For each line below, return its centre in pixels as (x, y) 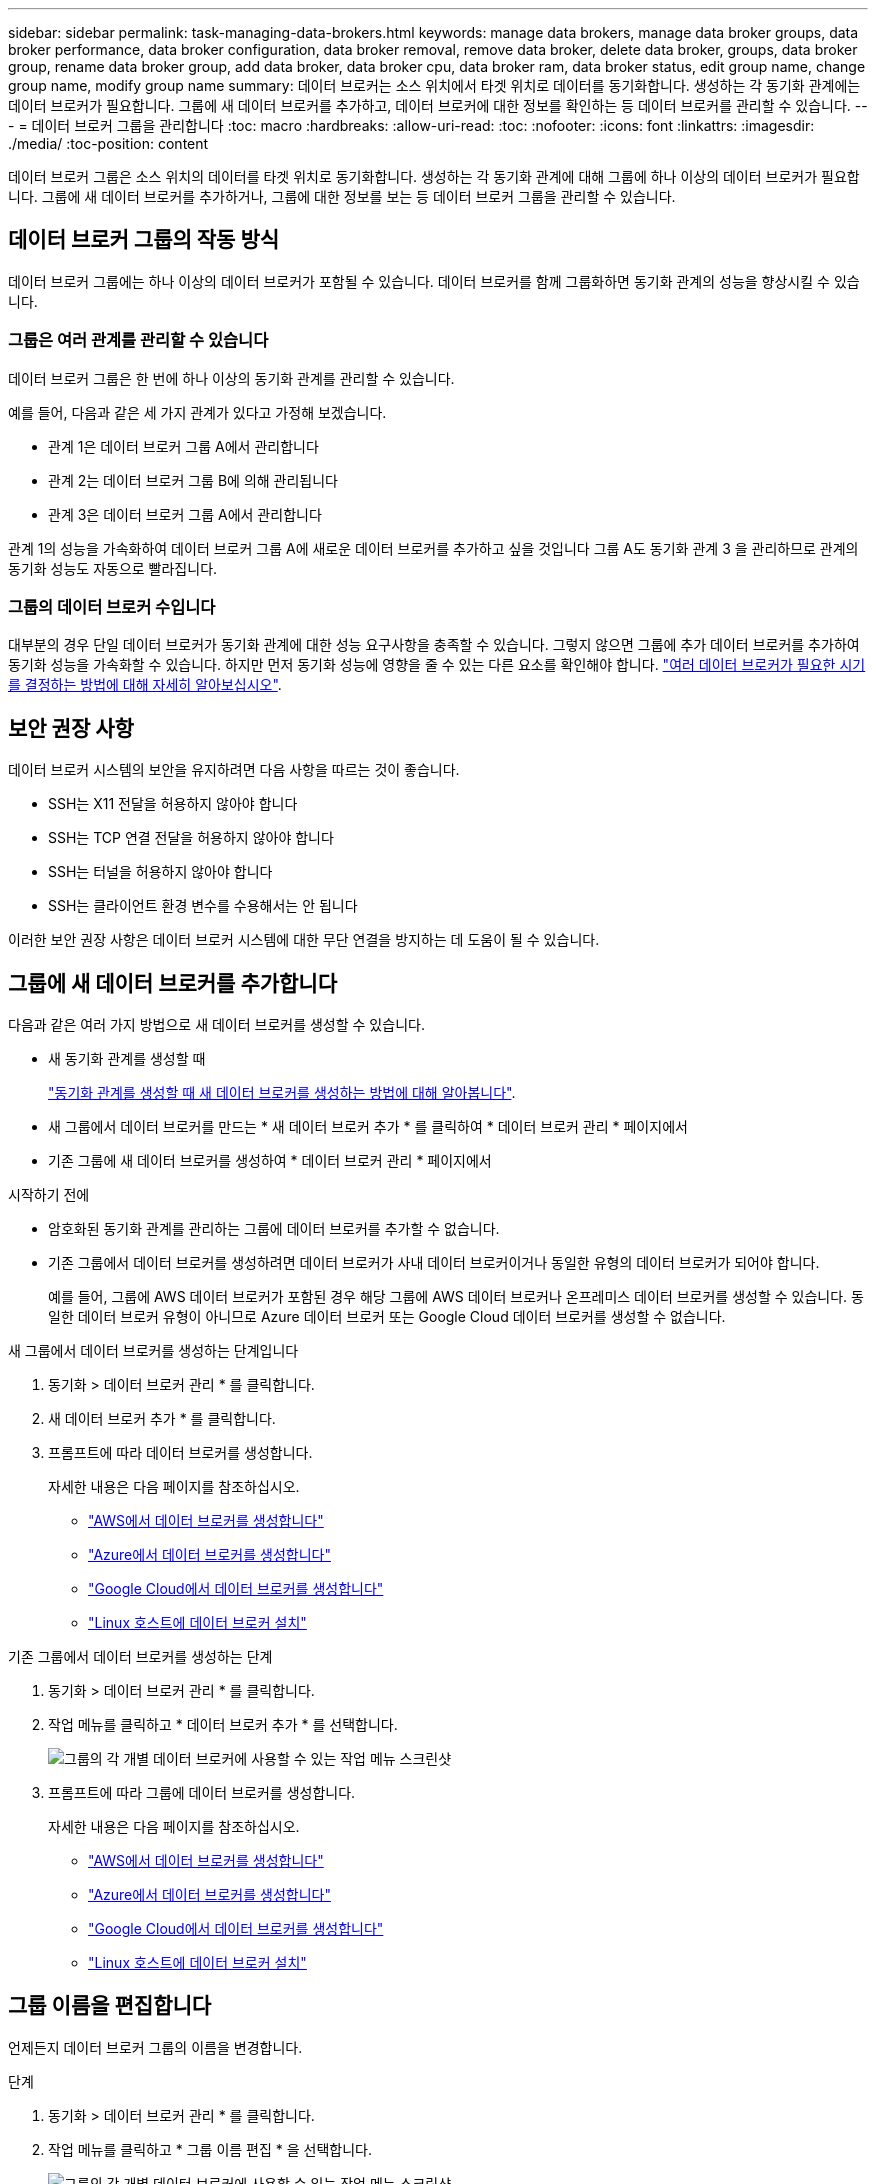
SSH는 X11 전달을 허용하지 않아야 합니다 (173, 804)
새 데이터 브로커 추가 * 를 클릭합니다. (162, 1419)
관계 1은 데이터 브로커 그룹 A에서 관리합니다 (183, 446)
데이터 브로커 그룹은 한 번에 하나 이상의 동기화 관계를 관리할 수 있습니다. (231, 378)
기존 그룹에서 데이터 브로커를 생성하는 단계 (140, 1657)
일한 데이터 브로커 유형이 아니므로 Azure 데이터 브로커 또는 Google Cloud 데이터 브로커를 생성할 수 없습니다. (387, 1317)
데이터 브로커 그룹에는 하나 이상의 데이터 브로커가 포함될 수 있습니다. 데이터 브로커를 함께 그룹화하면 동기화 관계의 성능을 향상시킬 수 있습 (434, 281)
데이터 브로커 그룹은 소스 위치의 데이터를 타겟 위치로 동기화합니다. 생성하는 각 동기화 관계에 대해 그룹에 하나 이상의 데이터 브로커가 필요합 (434, 176)
